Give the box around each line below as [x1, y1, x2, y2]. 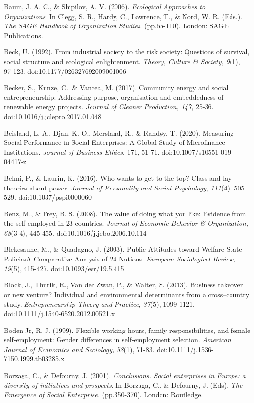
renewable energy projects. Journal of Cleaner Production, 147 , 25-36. [4, 101, 214, 112]
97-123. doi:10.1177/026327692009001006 [4, 66, 126, 76]
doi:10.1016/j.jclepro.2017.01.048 [4, 111, 102, 121]
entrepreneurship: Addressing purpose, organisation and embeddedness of [4, 92, 224, 102]
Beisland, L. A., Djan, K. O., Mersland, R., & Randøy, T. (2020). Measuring [4, 127, 234, 138]
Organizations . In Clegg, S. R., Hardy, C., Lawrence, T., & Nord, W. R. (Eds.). [4, 11, 242, 21]
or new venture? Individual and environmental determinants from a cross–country [4, 289, 250, 299]
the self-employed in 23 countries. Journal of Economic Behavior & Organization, [4, 218, 248, 228]
